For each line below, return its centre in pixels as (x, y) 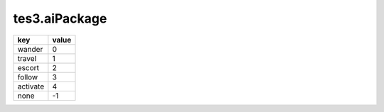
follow (28, 77)
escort (28, 67)
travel (27, 58)
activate (31, 86)
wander (30, 49)
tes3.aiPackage (60, 18)
